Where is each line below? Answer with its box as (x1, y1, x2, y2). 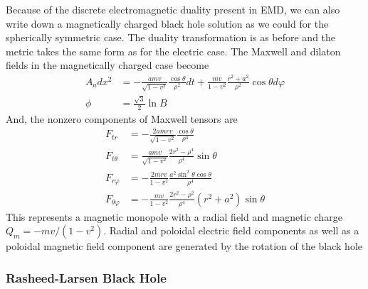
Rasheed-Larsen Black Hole (6, 268, 167, 286)
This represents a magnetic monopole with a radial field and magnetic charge (6, 209, 342, 224)
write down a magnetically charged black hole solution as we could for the (6, 16, 329, 31)
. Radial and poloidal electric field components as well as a (103, 223, 359, 238)
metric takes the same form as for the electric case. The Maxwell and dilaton (6, 43, 341, 58)
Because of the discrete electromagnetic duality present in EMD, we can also (6, 2, 340, 16)
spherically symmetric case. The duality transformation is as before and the (6, 30, 336, 45)
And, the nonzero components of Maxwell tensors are (6, 111, 238, 126)
